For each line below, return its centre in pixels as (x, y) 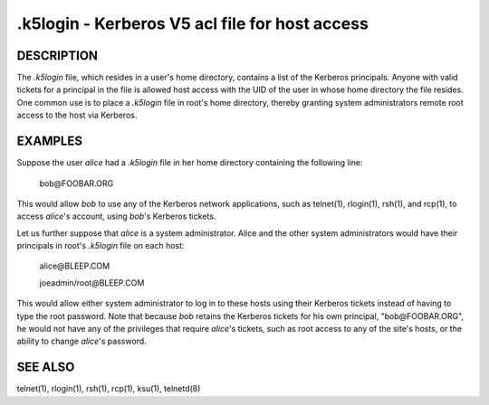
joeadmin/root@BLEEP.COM (92, 283)
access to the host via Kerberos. (77, 115)
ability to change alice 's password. (81, 341)
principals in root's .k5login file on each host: (101, 246)
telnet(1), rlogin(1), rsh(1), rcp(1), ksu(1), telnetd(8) (109, 389)
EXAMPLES (50, 141)
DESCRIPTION (58, 56)
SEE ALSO (46, 367)
